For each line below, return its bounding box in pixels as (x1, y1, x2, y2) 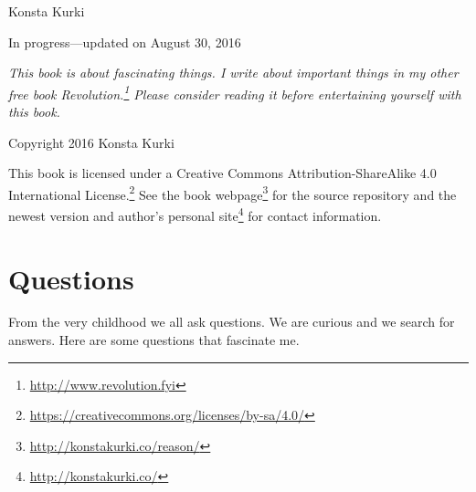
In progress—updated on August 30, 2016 (8, 32, 241, 51)
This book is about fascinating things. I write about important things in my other (8, 63, 459, 82)
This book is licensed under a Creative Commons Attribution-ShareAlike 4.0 (8, 163, 437, 183)
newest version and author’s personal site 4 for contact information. (8, 204, 382, 225)
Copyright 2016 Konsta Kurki (8, 132, 175, 152)
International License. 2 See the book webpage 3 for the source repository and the (8, 182, 457, 204)
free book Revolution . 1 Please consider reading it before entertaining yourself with (8, 81, 461, 103)
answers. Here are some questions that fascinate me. (8, 330, 300, 350)
